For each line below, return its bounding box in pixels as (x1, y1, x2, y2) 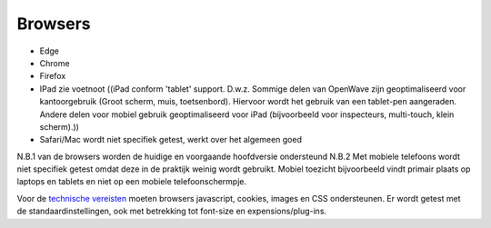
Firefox (39, 71, 66, 82)
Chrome (39, 57, 70, 68)
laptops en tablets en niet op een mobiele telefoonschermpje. (16, 176, 247, 187)
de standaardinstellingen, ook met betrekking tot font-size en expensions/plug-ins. (16, 205, 327, 217)
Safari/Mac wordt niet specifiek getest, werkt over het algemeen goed (39, 134, 303, 145)
